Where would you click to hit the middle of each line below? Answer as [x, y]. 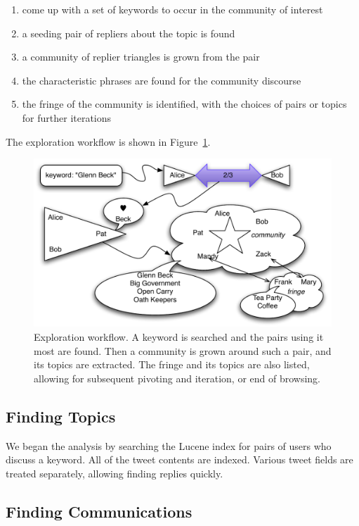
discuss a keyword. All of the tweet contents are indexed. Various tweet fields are [179, 459]
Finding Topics [61, 416]
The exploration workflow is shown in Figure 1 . [108, 141]
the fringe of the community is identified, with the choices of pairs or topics [184, 104]
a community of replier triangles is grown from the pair [141, 57]
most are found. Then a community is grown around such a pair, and [183, 350]
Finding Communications [99, 511]
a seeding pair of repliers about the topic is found [129, 33]
